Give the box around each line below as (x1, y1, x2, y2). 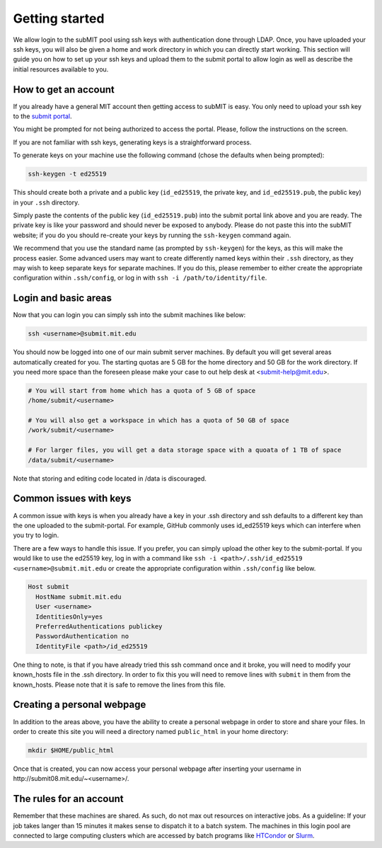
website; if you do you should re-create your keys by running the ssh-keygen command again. (13, 231, 291, 239)
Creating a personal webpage (13, 699, 146, 711)
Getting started (13, 11, 105, 26)
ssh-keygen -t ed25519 (28, 170, 107, 178)
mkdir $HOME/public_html (28, 746, 115, 754)
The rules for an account (13, 793, 124, 805)
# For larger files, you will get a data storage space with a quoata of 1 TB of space (28, 446, 342, 454)
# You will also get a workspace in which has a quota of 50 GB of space (28, 416, 289, 425)
